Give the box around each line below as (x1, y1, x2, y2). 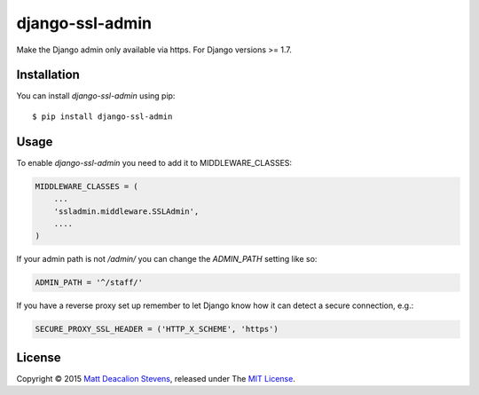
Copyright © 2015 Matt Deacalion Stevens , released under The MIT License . (16, 373, 296, 383)
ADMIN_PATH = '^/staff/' (35, 278, 144, 288)
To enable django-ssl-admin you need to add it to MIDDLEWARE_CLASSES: (16, 157, 293, 168)
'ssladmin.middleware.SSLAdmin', (53, 206, 200, 217)
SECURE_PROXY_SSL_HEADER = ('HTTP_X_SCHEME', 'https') (35, 324, 279, 335)
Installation (16, 67, 80, 83)
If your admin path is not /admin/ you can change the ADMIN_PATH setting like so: (16, 254, 318, 265)
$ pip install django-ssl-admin (32, 111, 173, 122)
